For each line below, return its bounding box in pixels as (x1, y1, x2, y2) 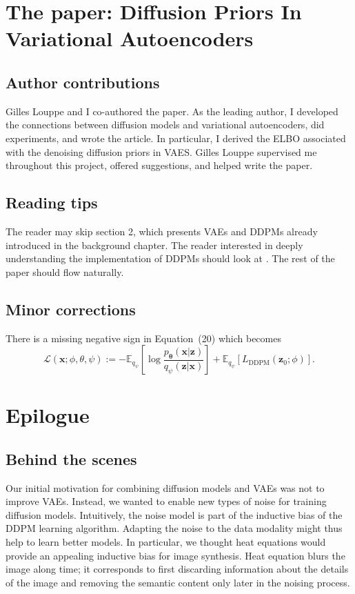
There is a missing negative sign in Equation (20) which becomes (6, 330, 281, 345)
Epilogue (6, 401, 90, 429)
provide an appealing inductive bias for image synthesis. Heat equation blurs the (6, 548, 345, 562)
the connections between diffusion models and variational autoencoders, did (6, 117, 325, 132)
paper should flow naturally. (6, 264, 124, 279)
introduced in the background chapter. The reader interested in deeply (6, 237, 303, 252)
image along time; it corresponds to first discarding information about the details (6, 562, 349, 576)
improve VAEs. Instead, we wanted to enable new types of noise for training (6, 494, 327, 508)
